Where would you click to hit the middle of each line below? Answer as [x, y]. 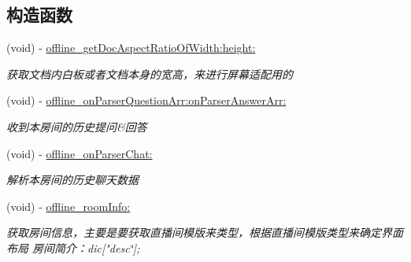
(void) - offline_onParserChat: [80, 153]
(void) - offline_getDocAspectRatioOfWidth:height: [131, 48]
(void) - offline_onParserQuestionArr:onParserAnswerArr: [146, 100]
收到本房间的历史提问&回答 [77, 126]
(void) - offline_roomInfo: [68, 206]
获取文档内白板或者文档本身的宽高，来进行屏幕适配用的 [150, 74]
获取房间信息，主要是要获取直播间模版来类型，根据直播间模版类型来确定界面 [205, 232]
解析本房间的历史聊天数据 [72, 180]
